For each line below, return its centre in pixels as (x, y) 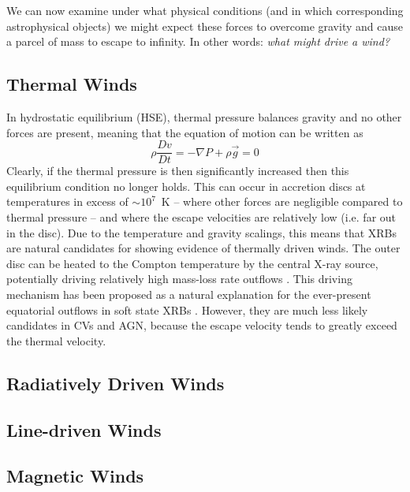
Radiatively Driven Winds (116, 383)
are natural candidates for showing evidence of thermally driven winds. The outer (203, 248)
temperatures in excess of (67, 201)
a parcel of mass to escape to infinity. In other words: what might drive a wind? (198, 41)
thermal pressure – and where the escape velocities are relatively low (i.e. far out (201, 217)
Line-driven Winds (84, 429)
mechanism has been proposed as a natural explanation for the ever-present (189, 294)
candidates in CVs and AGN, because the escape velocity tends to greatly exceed (202, 325)
